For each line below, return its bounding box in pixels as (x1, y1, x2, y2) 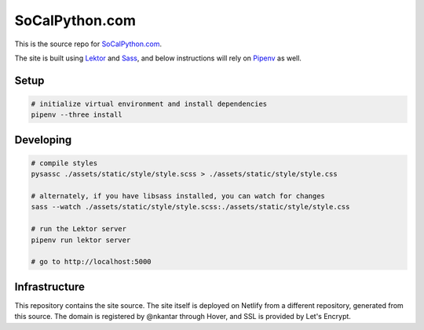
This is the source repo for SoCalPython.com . (14, 39, 163, 49)
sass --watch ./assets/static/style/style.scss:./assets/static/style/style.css (31, 202, 350, 212)
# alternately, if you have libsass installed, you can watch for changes (31, 192, 326, 201)
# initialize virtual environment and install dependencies (31, 99, 268, 108)
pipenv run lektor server (31, 235, 131, 245)
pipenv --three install (31, 111, 123, 119)
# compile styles (31, 158, 98, 168)
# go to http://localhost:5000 (31, 257, 152, 267)
